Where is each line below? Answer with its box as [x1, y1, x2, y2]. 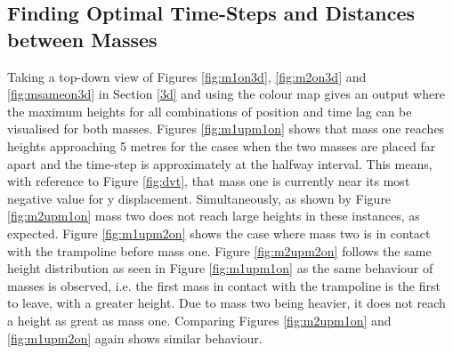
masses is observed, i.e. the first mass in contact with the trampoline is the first [7, 276, 441, 294]
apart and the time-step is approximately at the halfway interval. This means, [7, 154, 433, 173]
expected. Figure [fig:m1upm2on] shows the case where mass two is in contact [7, 223, 431, 242]
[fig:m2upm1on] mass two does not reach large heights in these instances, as [7, 206, 420, 225]
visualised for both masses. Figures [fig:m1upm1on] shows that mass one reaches [7, 119, 445, 138]
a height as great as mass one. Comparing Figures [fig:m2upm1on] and [7, 310, 392, 329]
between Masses [7, 25, 158, 52]
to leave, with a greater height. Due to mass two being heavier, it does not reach [7, 294, 446, 312]
